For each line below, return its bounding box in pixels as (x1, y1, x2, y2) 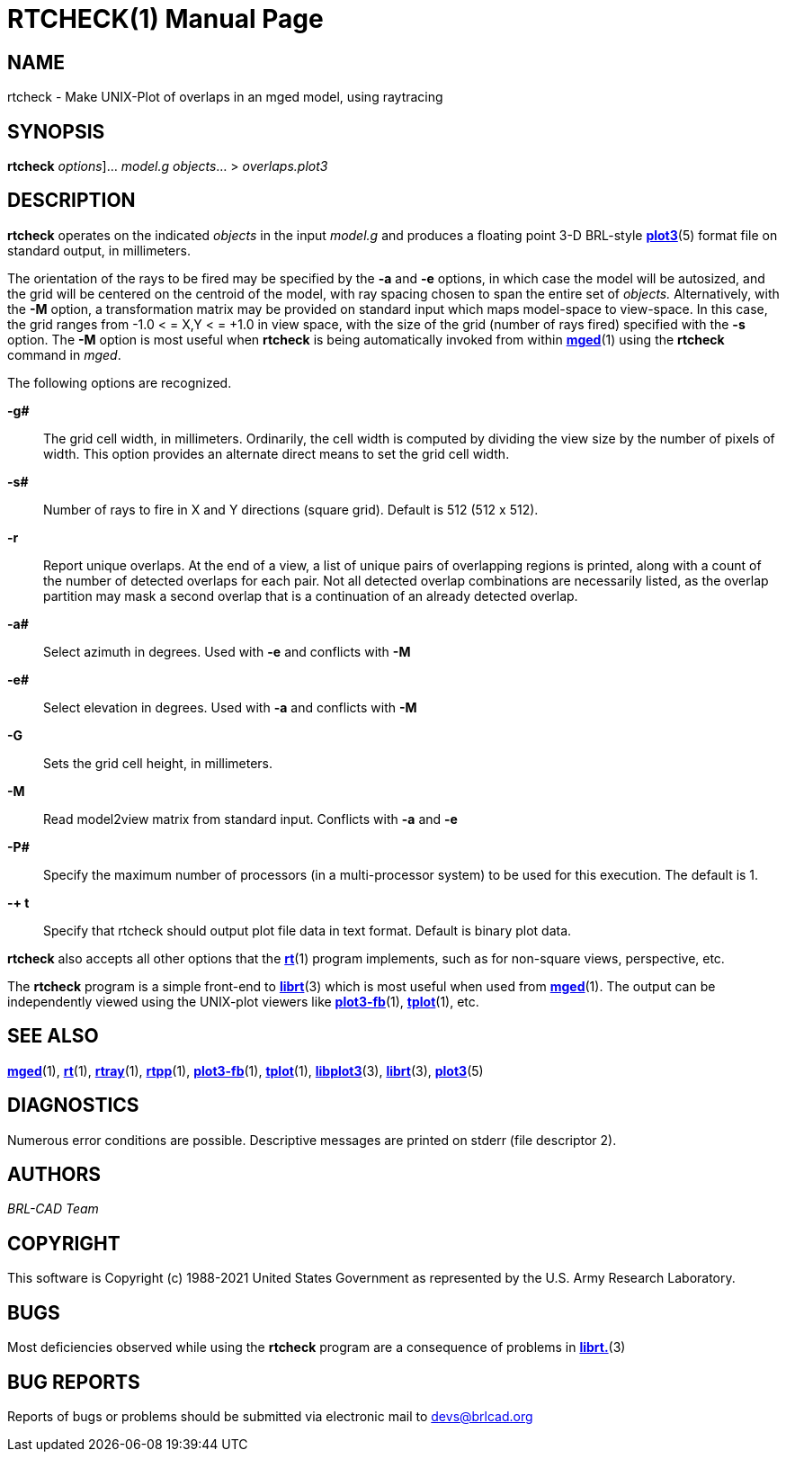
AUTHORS (7, 1162, 102, 1186)
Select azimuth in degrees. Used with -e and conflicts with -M (43, 643, 411, 659)
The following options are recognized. (7, 374, 232, 390)
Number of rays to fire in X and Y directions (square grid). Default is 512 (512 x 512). (43, 501, 539, 517)
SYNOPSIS (7, 120, 105, 143)
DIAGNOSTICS (7, 1094, 139, 1117)
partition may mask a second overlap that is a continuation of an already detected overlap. (43, 587, 578, 604)
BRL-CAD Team (7, 1201, 99, 1217)
